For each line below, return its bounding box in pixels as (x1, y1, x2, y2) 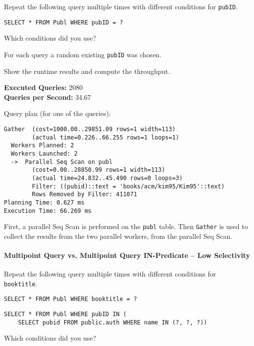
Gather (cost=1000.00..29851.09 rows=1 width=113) (4, 125, 176, 133)
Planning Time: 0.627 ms (4, 199, 85, 206)
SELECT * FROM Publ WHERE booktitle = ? (4, 296, 138, 303)
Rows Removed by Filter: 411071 (32, 191, 138, 198)
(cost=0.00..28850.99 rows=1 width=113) (32, 166, 165, 174)
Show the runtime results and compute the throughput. (4, 66, 170, 76)
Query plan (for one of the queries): (4, 108, 111, 118)
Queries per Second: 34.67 (4, 92, 91, 102)
